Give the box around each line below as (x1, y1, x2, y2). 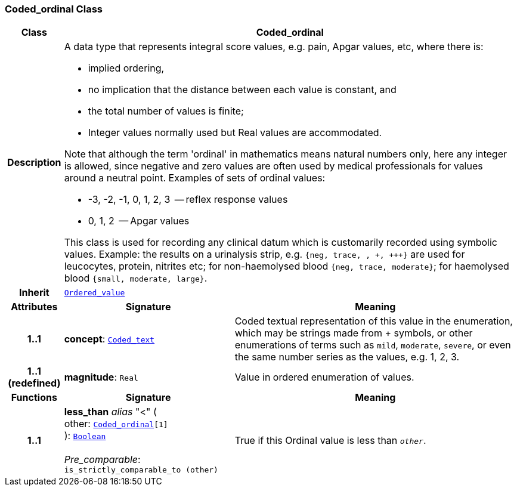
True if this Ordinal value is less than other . (234, 434, 426, 446)
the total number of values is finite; (88, 105, 244, 118)
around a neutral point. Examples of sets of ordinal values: (64, 172, 326, 184)
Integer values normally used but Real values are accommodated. (88, 126, 382, 139)
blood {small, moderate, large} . (64, 272, 208, 285)
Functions (11, 391, 57, 404)
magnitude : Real (64, 371, 138, 384)
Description (7, 156, 61, 169)
